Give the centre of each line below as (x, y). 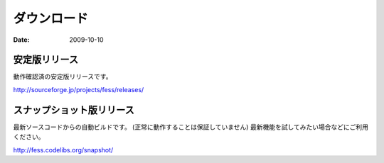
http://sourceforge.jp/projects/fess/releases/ (79, 89)
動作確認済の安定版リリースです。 (63, 77)
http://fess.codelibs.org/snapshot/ (63, 150)
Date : (21, 40)
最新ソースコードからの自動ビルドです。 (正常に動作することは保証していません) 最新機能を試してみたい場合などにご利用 (191, 127)
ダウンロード (51, 18)
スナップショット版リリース (74, 110)
